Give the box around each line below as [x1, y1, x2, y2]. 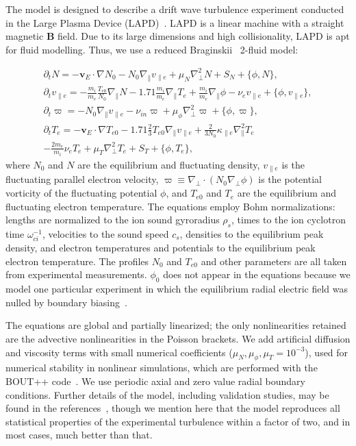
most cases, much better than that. [5, 428, 153, 442]
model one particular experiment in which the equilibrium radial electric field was [5, 282, 348, 296]
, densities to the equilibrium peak [179, 227, 324, 241]
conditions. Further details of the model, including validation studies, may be [5, 387, 329, 401]
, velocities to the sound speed [42, 227, 169, 241]
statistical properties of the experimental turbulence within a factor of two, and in [5, 414, 351, 428]
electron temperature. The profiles [5, 253, 149, 268]
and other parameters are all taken [201, 253, 347, 268]
